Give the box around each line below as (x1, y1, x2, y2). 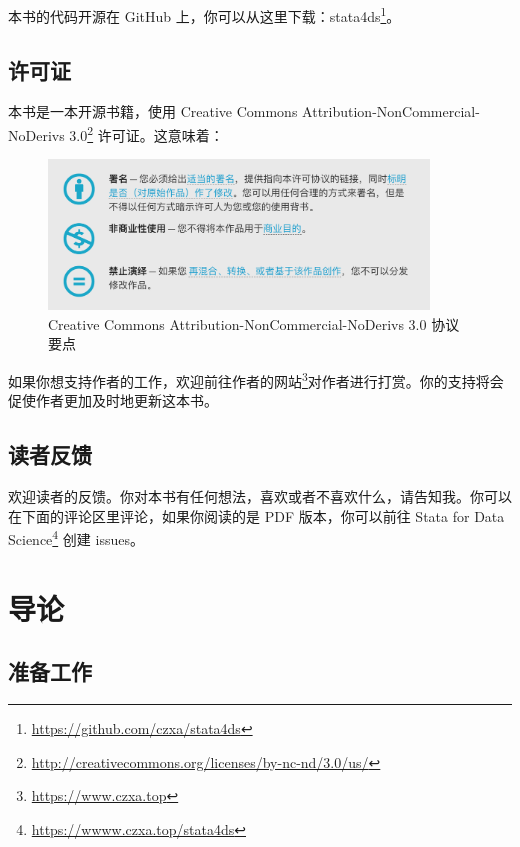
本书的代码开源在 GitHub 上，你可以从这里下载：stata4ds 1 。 (8, 3, 401, 26)
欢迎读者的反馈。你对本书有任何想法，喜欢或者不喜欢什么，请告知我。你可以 (8, 486, 512, 507)
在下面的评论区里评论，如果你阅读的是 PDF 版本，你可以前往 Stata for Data (8, 505, 505, 526)
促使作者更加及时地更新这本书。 (8, 390, 218, 411)
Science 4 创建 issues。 (8, 526, 144, 549)
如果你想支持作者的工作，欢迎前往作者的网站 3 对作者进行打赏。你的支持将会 (8, 368, 504, 391)
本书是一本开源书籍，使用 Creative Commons (8, 101, 298, 122)
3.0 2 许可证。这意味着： (69, 122, 224, 145)
